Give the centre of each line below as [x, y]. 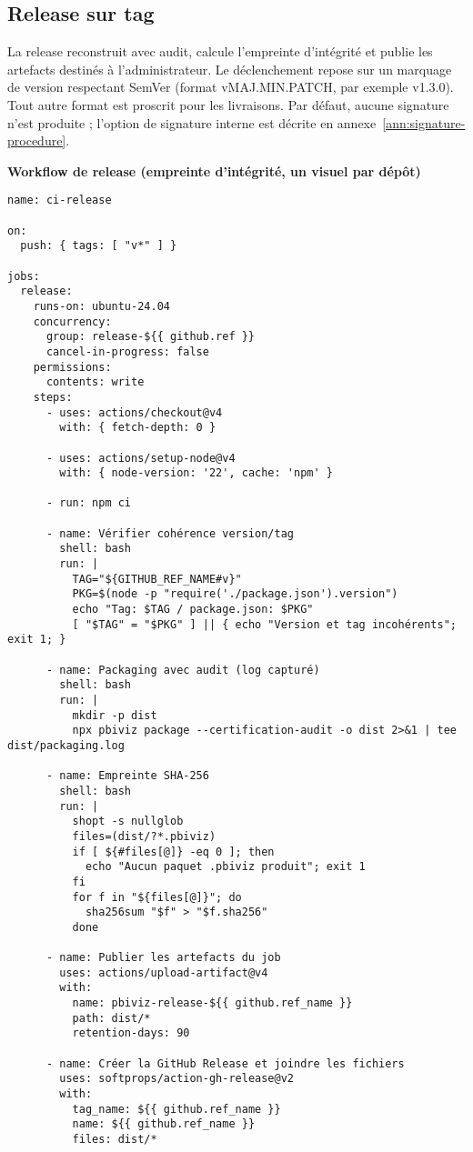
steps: [53, 397]
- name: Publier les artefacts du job [163, 958]
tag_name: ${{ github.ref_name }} [176, 1109]
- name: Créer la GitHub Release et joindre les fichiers [225, 1063]
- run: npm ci [89, 503]
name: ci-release [60, 200]
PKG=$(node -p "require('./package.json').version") [235, 594]
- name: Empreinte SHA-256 [127, 776]
